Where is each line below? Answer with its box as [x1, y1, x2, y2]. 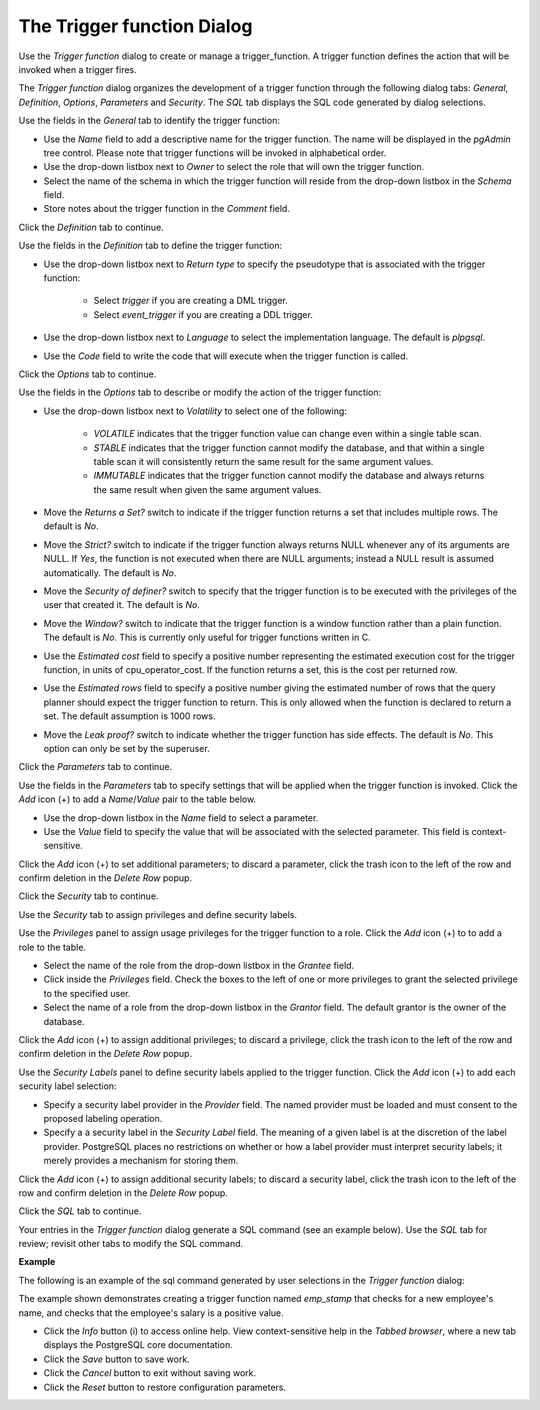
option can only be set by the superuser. [43, 742, 210, 754]
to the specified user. [43, 987, 131, 999]
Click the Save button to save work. [43, 1353, 190, 1365]
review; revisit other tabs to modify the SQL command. [18, 1238, 244, 1250]
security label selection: [18, 1080, 117, 1092]
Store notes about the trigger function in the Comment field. [43, 203, 290, 215]
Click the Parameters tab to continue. [18, 761, 173, 773]
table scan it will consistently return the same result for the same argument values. [93, 455, 434, 467]
